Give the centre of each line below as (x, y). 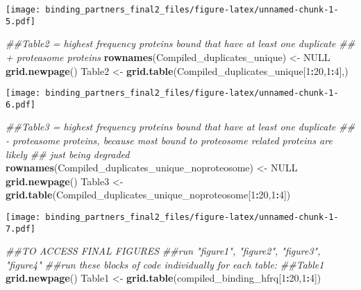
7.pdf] (20, 229)
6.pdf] (20, 104)
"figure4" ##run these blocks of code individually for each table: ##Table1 (165, 264)
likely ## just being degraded (68, 154)
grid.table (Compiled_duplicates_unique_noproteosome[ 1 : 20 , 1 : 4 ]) (148, 195)
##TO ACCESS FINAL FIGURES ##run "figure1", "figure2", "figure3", (163, 251)
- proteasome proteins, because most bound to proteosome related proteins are (169, 140)
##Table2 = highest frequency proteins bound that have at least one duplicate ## (180, 43)
